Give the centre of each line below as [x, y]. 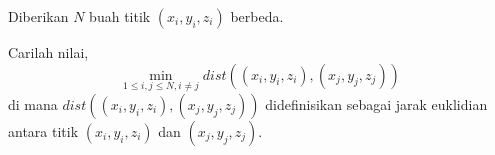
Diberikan [38, 16]
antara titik [43, 130]
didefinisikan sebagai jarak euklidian [376, 103]
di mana [33, 103]
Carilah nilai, [48, 52]
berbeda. [257, 16]
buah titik [120, 16]
